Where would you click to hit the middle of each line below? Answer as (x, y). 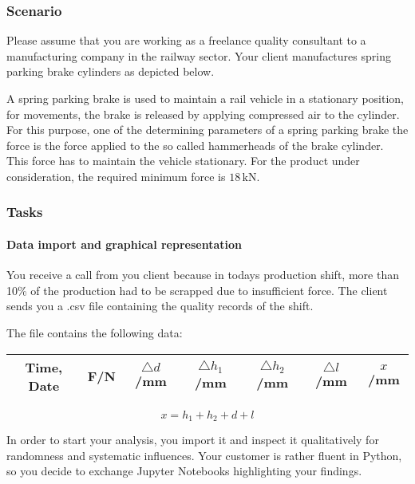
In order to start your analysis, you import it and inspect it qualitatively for (193, 440)
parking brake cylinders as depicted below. (111, 71)
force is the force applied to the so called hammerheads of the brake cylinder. (195, 145)
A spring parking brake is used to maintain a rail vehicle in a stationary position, (206, 98)
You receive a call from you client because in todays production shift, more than (203, 275)
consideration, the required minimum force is (116, 176)
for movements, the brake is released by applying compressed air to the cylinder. (203, 114)
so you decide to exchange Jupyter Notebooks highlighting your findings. (184, 471)
